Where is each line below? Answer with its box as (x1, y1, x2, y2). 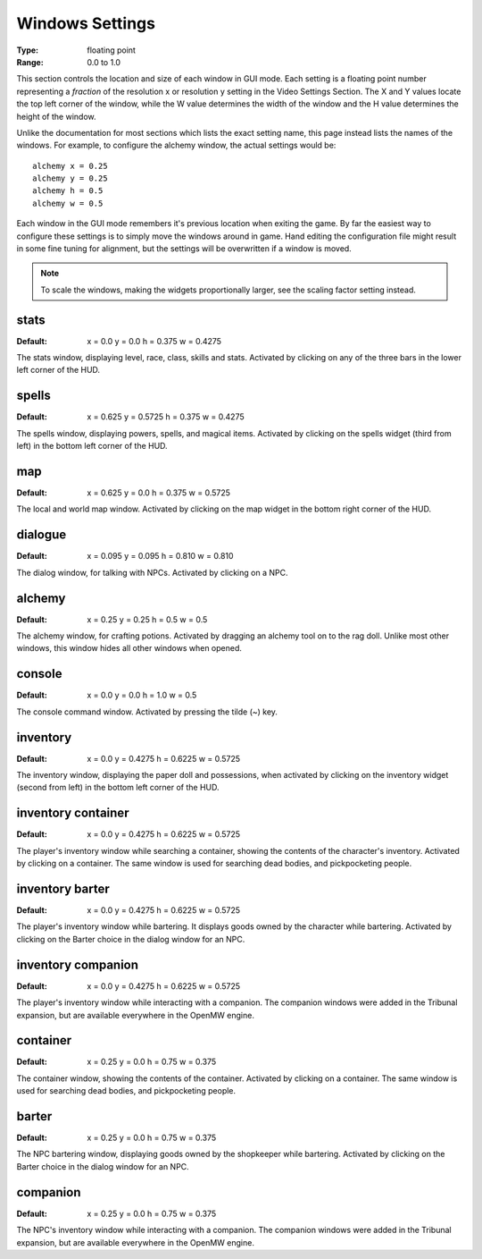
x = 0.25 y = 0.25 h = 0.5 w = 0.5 (87, 613, 208, 625)
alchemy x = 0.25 (32, 161, 108, 171)
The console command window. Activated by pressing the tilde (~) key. (16, 706, 278, 717)
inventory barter (16, 881, 111, 896)
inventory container (16, 806, 129, 821)
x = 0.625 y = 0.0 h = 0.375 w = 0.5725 (87, 487, 231, 498)
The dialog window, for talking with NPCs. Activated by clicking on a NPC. (16, 567, 288, 578)
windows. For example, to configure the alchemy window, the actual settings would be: (16, 139, 337, 151)
